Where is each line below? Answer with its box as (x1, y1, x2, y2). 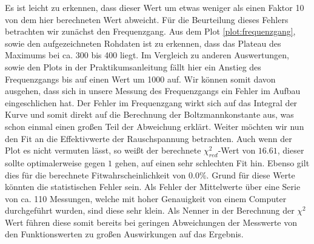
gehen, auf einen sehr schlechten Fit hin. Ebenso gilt (115, 156, 310, 169)
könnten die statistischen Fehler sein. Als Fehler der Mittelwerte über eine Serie (5, 180, 301, 193)
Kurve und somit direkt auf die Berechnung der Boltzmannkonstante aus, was (5, 108, 294, 121)
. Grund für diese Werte (206, 168, 295, 181)
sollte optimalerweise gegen (5, 156, 105, 169)
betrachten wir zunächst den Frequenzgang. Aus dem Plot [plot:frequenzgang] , (5, 25, 296, 38)
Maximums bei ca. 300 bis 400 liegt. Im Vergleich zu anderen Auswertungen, (5, 49, 289, 61)
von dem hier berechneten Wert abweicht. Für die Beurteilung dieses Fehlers (5, 13, 289, 25)
